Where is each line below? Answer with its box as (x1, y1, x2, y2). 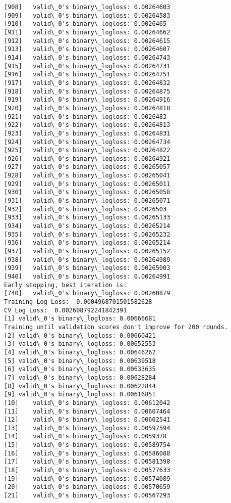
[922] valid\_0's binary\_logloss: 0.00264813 (4, 121, 170, 129)
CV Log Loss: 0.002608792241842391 (4, 306, 127, 314)
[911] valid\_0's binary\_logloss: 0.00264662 (4, 28, 170, 36)
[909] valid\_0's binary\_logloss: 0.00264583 (4, 12, 170, 19)
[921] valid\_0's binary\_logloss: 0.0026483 (4, 113, 167, 120)
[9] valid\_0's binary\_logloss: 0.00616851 (4, 391, 156, 398)
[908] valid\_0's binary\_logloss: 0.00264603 (4, 4, 170, 11)
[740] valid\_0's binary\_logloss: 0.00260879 (4, 290, 170, 297)
